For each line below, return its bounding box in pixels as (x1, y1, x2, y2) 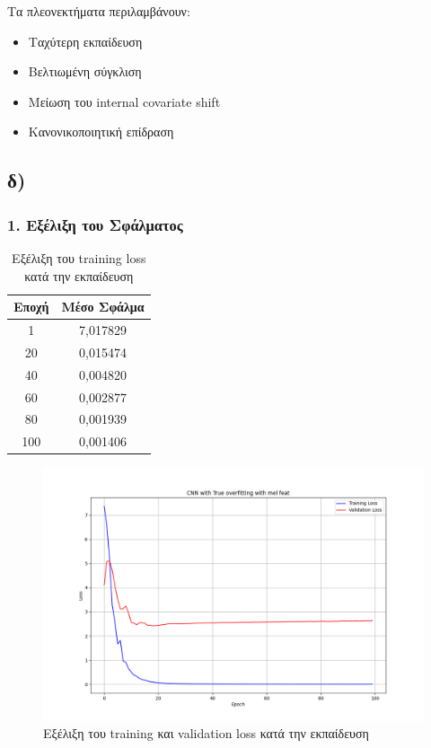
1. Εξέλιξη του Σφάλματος (7, 213, 183, 235)
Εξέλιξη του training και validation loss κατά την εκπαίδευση (43, 724, 369, 743)
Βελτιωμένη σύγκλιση (28, 62, 142, 81)
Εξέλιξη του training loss (12, 248, 146, 267)
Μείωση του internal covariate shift (28, 92, 221, 110)
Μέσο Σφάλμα (61, 297, 145, 316)
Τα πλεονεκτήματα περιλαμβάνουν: (7, 2, 190, 20)
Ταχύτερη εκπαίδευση (28, 31, 143, 50)
